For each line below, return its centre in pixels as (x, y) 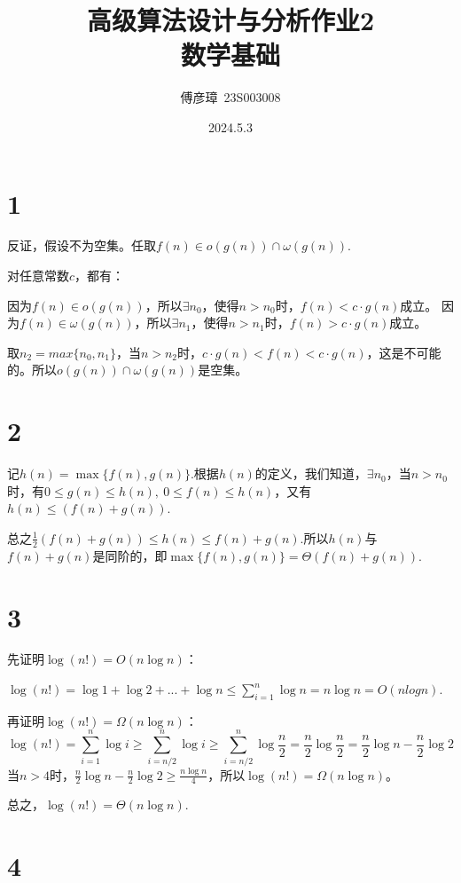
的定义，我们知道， (311, 473)
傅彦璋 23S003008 (230, 97)
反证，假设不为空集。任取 (82, 245)
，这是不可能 (404, 352)
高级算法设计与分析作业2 (230, 20)
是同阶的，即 (130, 555)
